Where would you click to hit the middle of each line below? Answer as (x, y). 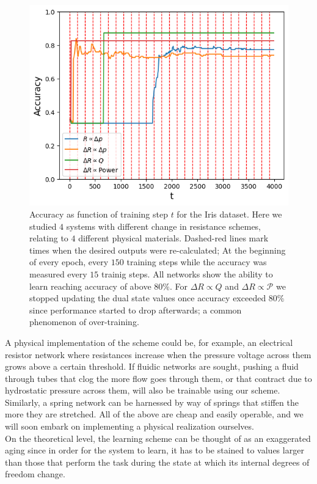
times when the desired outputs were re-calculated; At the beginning (158, 250)
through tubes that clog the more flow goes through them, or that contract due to (158, 378)
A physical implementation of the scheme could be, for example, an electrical (149, 342)
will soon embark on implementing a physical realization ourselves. (129, 426)
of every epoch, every (69, 262)
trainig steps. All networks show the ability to (187, 273)
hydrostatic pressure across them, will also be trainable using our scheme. (143, 390)
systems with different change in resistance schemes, (164, 226)
